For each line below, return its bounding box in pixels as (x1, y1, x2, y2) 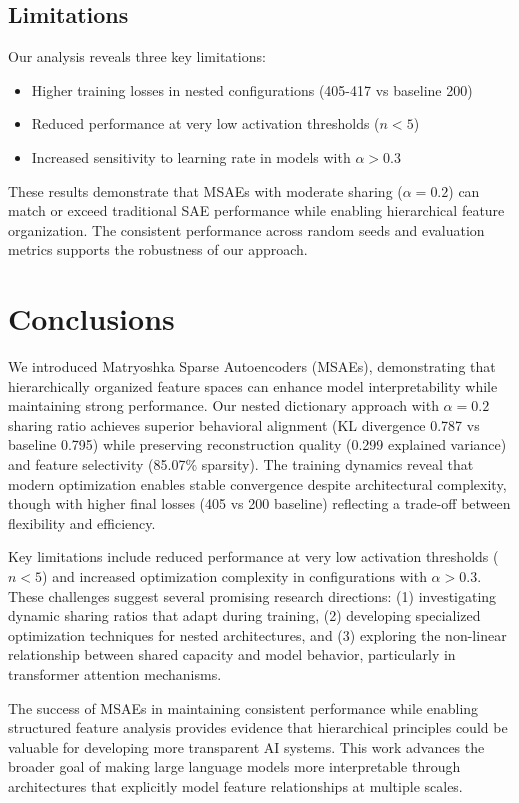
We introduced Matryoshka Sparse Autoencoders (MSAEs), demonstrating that (8, 356, 496, 377)
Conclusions (8, 298, 175, 339)
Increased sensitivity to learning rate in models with (31, 146, 351, 167)
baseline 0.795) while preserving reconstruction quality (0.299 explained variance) (8, 434, 507, 455)
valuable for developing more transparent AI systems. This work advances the (8, 736, 485, 757)
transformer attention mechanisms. (8, 663, 222, 684)
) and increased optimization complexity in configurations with (42, 566, 427, 587)
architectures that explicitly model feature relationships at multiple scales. (8, 775, 463, 796)
